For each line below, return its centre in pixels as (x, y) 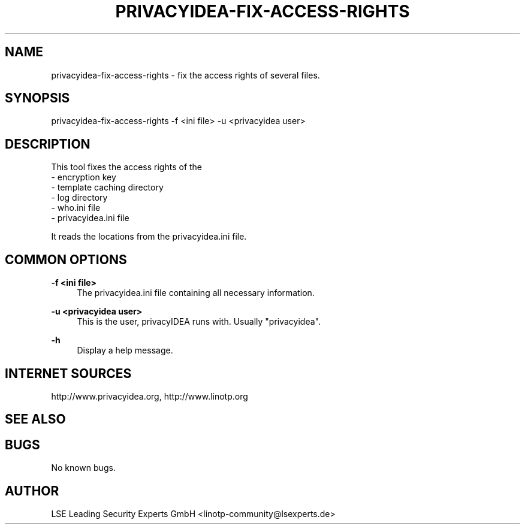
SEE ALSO (35, 419)
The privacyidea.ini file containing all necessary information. (196, 293)
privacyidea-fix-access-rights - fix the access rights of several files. (185, 75)
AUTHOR (32, 491)
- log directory (79, 198)
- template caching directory (107, 188)
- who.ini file (76, 208)
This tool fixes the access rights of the (127, 167)
